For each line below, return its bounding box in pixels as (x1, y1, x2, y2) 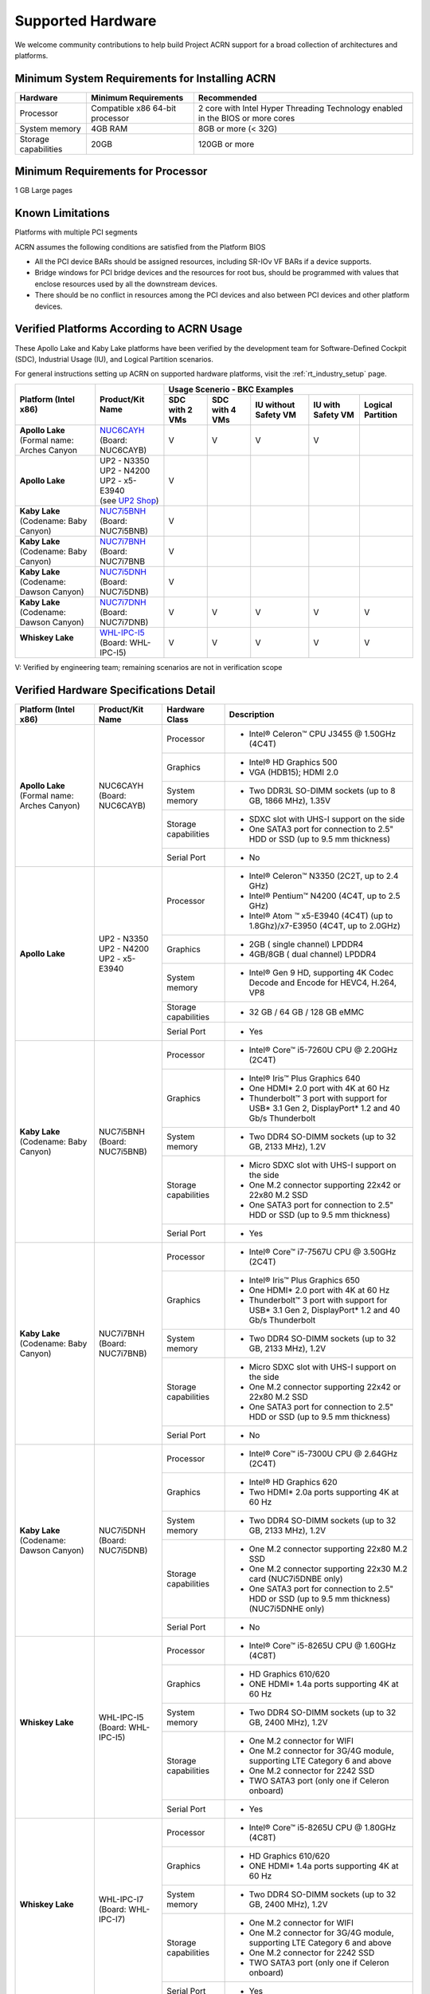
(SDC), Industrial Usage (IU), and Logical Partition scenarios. (14, 354, 214, 364)
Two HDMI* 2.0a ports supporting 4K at (248, 1486, 400, 1497)
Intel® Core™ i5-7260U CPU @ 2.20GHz (248, 1044, 398, 1055)
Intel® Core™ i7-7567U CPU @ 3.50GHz (248, 1246, 397, 1257)
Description (229, 708, 275, 719)
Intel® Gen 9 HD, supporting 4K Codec (248, 967, 394, 978)
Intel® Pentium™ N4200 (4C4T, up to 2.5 (248, 890, 401, 901)
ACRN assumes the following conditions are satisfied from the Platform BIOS (14, 242, 266, 251)
